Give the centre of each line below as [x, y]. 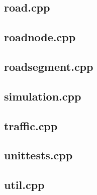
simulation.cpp [43, 96]
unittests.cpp [38, 155]
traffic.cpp [31, 125]
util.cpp [24, 185]
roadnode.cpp [40, 37]
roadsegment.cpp [49, 66]
